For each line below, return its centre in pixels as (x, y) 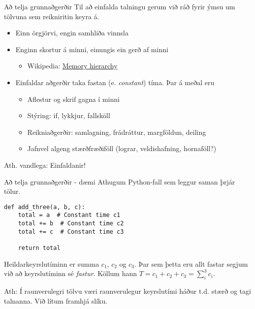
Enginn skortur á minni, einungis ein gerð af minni (92, 49)
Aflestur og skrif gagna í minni (73, 99)
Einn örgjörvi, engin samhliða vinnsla (72, 33)
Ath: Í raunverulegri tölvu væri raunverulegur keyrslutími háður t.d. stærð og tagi (127, 291)
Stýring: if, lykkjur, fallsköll (69, 115)
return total (39, 248)
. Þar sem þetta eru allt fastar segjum (191, 263)
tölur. (12, 191)
